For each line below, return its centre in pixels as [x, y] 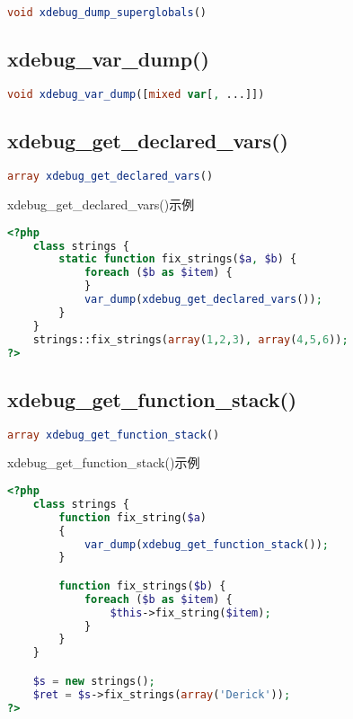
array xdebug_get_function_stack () [114, 435]
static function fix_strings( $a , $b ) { [178, 259]
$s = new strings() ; [94, 681]
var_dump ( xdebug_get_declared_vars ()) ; [203, 299]
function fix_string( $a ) [132, 517]
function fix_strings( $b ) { [142, 586]
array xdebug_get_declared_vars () [110, 177]
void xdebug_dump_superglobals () [107, 13]
